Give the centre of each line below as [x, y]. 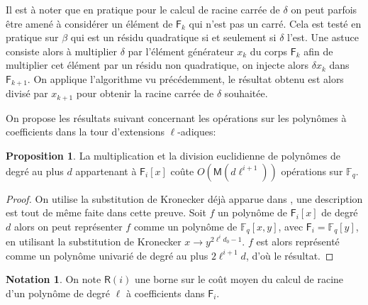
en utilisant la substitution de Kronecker [94, 241]
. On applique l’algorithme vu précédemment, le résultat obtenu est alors [185, 78]
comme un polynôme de [185, 226]
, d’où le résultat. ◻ [290, 255]
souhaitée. [246, 93]
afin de [318, 51]
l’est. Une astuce [323, 37]
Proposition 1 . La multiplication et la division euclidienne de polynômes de [173, 156]
